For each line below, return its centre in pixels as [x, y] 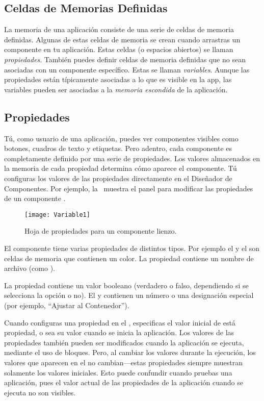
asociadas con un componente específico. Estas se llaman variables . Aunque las [127, 69]
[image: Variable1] [57, 215]
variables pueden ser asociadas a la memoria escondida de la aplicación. [116, 89]
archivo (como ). [30, 268]
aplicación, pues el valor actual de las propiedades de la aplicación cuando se [124, 382]
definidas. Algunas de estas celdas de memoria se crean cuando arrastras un [122, 39]
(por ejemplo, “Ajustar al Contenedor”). [67, 305]
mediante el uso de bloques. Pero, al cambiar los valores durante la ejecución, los [130, 352]
